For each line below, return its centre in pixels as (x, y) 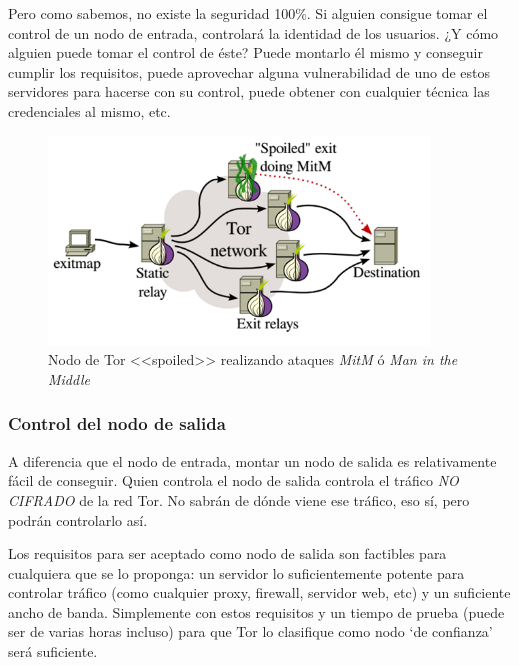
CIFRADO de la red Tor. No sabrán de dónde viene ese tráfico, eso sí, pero (239, 499)
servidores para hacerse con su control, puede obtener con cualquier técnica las (249, 91)
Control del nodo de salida (117, 423)
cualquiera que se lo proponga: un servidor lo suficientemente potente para (236, 572)
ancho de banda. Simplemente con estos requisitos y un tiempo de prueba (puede (256, 611)
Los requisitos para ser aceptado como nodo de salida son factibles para (227, 553)
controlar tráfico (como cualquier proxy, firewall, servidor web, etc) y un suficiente (259, 592)
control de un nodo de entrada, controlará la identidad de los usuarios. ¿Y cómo (253, 32)
